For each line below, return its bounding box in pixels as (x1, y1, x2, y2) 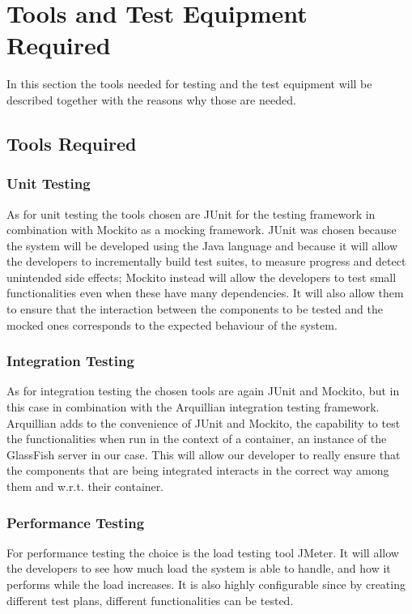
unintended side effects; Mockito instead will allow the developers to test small (6, 268, 397, 285)
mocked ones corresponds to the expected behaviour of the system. (6, 316, 338, 333)
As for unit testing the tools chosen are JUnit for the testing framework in (6, 205, 376, 222)
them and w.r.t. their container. (6, 478, 164, 495)
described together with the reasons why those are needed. (6, 91, 296, 108)
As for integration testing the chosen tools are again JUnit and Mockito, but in (6, 382, 400, 399)
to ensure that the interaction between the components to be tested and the (6, 301, 383, 318)
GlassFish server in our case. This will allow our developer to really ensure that (6, 446, 401, 463)
